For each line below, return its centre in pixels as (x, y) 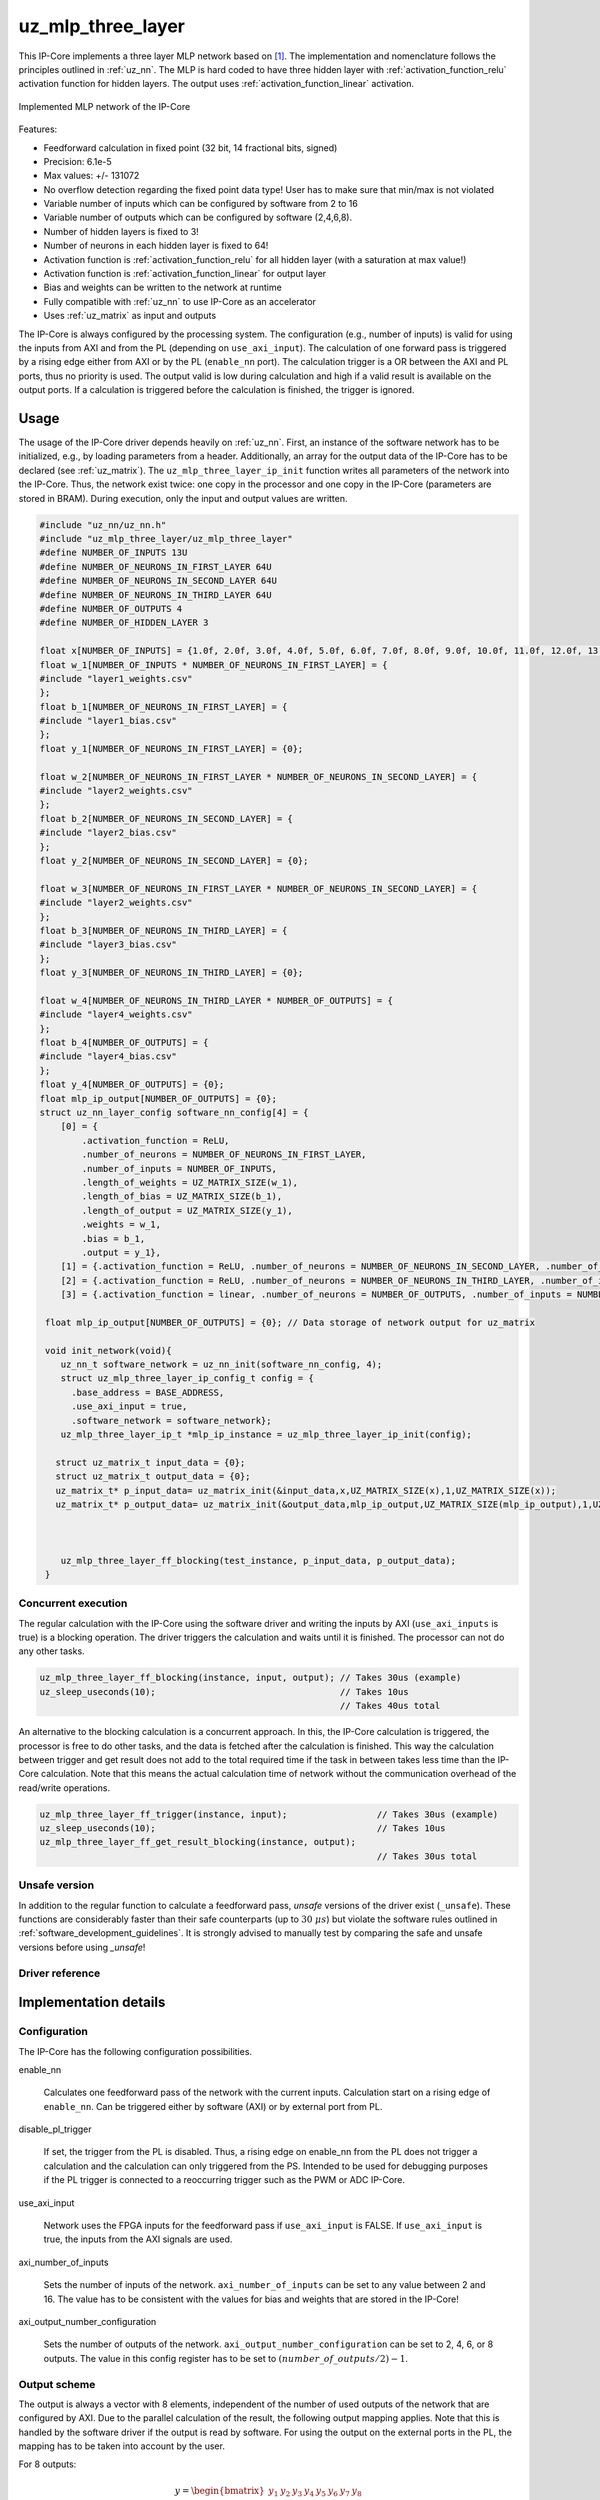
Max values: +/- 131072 (91, 176)
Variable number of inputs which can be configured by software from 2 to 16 (201, 204)
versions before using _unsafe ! (82, 1947)
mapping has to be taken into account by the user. (121, 2446)
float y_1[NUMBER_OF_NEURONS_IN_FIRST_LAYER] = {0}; (171, 748)
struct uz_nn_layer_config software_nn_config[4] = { (174, 1112)
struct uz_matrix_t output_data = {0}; (153, 1476)
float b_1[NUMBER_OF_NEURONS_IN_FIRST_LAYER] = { (163, 706)
